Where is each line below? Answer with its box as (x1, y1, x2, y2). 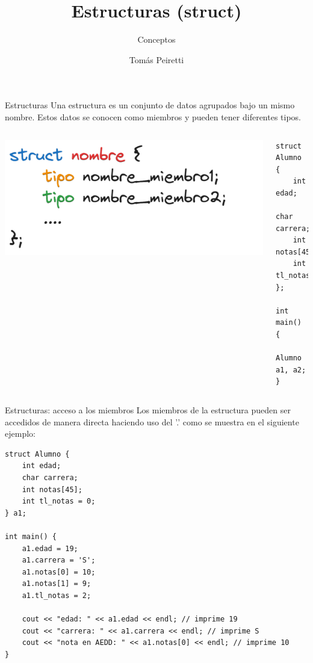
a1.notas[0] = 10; (22, 567, 96, 576)
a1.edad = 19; (22, 544, 78, 553)
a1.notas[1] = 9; (22, 579, 91, 588)
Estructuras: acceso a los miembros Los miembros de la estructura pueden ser (5, 403, 291, 416)
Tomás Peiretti (129, 53, 184, 66)
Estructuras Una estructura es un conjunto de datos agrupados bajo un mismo (5, 99, 295, 111)
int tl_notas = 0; (22, 497, 96, 506)
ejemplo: (5, 427, 36, 440)
